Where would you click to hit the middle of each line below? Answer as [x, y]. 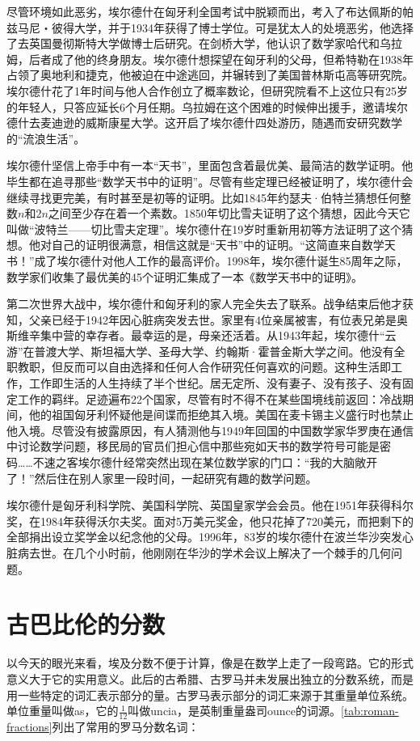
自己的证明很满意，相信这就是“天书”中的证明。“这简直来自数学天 [223, 245]
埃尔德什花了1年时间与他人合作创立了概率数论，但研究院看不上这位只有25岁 [207, 90]
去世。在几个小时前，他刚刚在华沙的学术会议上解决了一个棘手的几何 [210, 553]
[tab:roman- [370, 711]
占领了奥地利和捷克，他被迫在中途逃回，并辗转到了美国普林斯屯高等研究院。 [210, 75]
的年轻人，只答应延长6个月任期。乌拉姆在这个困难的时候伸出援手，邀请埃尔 [207, 106]
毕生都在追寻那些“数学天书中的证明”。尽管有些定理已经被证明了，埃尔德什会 [210, 181]
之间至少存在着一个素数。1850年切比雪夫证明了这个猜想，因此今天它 [229, 213]
